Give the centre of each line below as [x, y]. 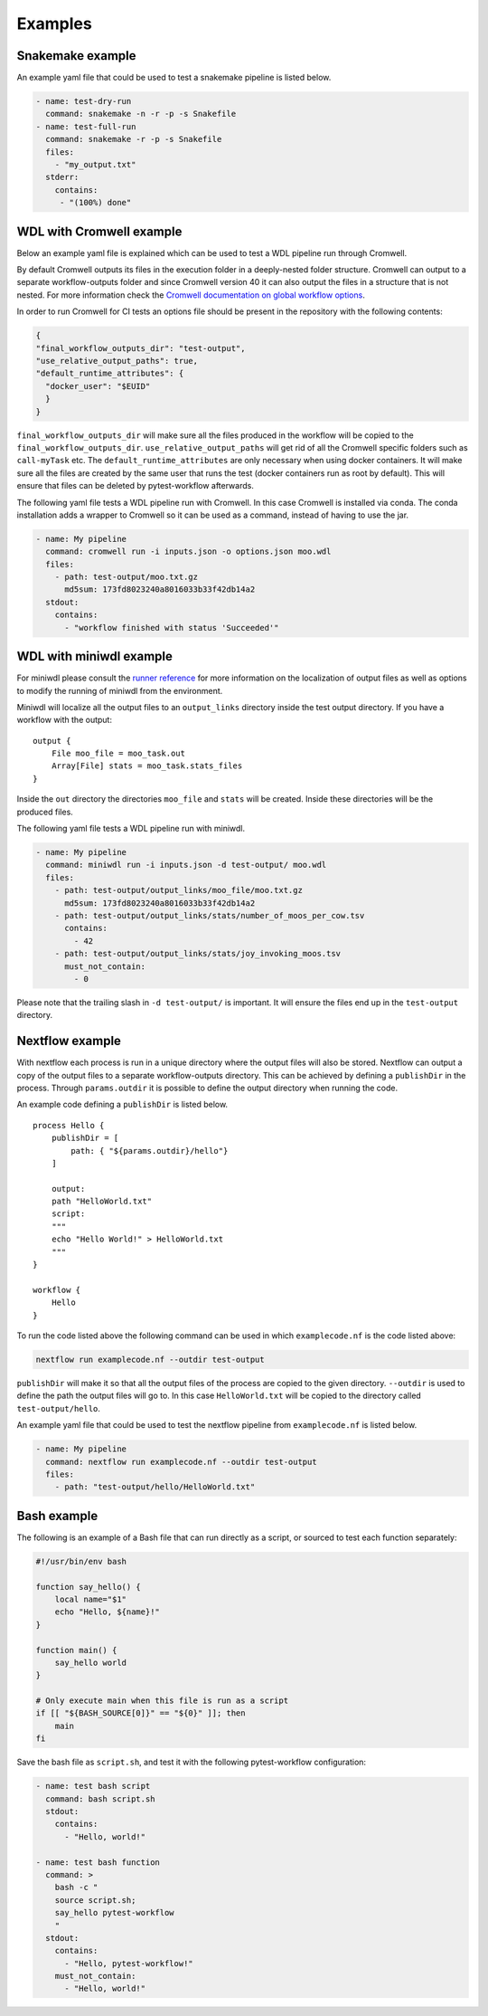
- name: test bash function [98, 1862]
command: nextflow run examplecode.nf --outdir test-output [181, 1462]
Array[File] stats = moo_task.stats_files [147, 766]
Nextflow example [69, 1041]
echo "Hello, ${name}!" [107, 1612]
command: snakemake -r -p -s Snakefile [134, 139]
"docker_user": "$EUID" [98, 386]
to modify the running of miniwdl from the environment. [120, 690]
